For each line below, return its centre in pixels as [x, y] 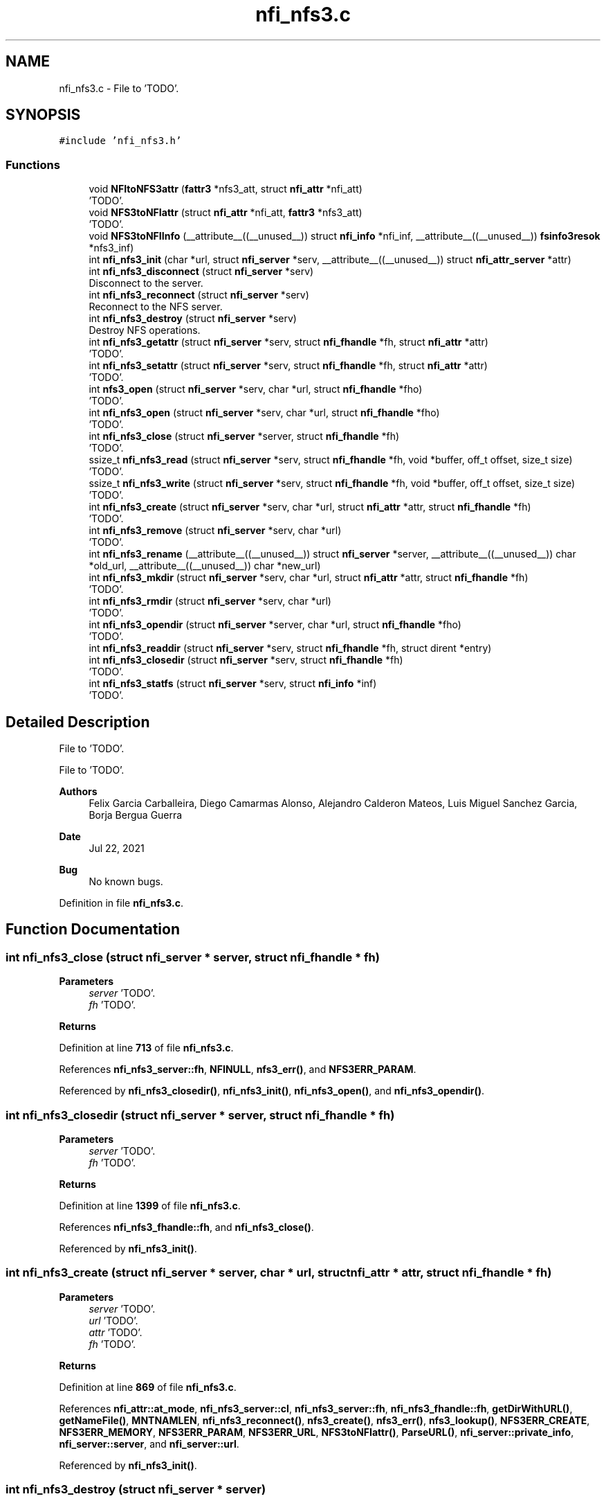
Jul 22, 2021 [117, 849]
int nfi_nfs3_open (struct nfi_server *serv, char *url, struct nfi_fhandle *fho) [264, 413]
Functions [33, 165]
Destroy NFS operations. [145, 330]
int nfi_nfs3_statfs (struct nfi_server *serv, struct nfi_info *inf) [233, 684]
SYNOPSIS [43, 115]
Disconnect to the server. [146, 283]
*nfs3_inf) [111, 248]
